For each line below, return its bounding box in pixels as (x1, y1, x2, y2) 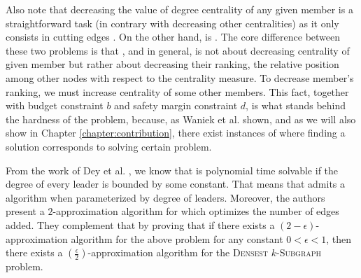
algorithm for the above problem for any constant (71, 231, 283, 246)
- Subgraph (276, 245, 322, 260)
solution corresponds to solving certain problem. (6, 139, 212, 153)
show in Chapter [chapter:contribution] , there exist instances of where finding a (6, 125, 346, 140)
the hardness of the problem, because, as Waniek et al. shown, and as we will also (6, 111, 356, 126)
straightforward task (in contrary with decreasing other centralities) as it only (6, 15, 339, 30)
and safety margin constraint (114, 98, 238, 113)
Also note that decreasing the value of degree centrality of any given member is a (6, 2, 353, 16)
